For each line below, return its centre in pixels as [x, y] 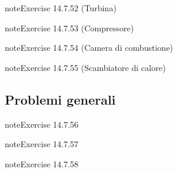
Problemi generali [60, 99]
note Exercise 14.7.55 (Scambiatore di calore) [85, 67]
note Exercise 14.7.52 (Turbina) [61, 8]
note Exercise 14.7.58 [42, 163]
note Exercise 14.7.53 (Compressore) [69, 27]
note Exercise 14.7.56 [42, 124]
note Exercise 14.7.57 [42, 144]
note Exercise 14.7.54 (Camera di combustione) [89, 48]
